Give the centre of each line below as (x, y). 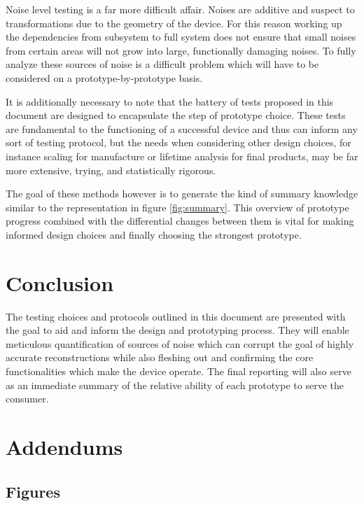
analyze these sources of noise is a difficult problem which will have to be (162, 64)
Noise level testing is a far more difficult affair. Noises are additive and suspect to (180, 9)
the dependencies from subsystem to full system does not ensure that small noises (181, 37)
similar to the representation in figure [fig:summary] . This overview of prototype (177, 207)
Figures (33, 491)
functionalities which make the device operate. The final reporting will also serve (178, 371)
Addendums (64, 446)
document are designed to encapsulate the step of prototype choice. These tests (176, 115)
